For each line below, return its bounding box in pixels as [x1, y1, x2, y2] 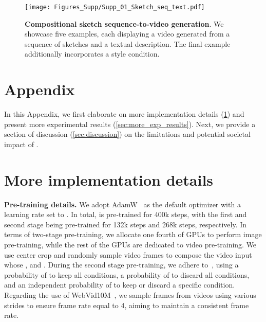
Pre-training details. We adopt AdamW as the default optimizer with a [4, 199, 241, 209]
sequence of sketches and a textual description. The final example [25, 38, 231, 49]
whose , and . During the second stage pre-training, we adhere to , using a [4, 259, 239, 270]
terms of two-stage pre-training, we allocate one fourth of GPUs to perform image [4, 229, 262, 240]
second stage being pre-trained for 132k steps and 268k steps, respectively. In [4, 219, 247, 229]
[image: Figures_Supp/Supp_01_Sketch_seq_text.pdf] [25, 4, 205, 11]
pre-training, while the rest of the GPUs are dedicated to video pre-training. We [4, 239, 257, 250]
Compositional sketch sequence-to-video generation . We [25, 18, 224, 29]
